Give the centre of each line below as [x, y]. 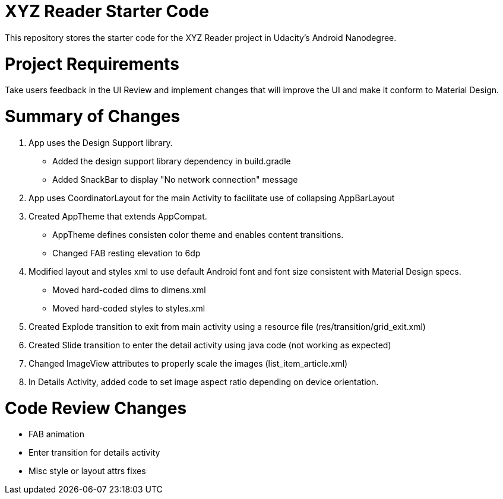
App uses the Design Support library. [101, 142]
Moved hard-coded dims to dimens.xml [129, 290]
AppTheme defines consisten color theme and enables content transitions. [198, 234]
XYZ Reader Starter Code [107, 11]
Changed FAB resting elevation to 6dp [126, 253]
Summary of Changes [93, 116]
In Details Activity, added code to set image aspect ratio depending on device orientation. [204, 382]
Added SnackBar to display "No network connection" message [175, 179]
